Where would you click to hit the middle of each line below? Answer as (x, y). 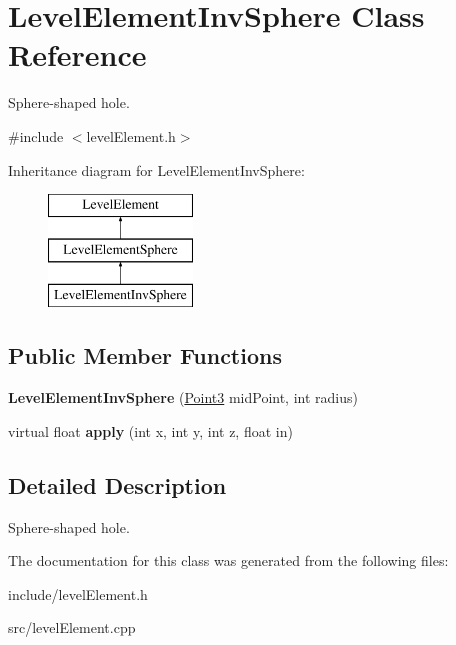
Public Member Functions (145, 355)
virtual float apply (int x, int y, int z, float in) (150, 430)
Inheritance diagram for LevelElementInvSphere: (156, 169)
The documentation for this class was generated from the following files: (228, 560)
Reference (77, 54)
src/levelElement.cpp (72, 627)
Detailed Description (117, 484)
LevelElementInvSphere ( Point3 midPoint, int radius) (183, 397)
